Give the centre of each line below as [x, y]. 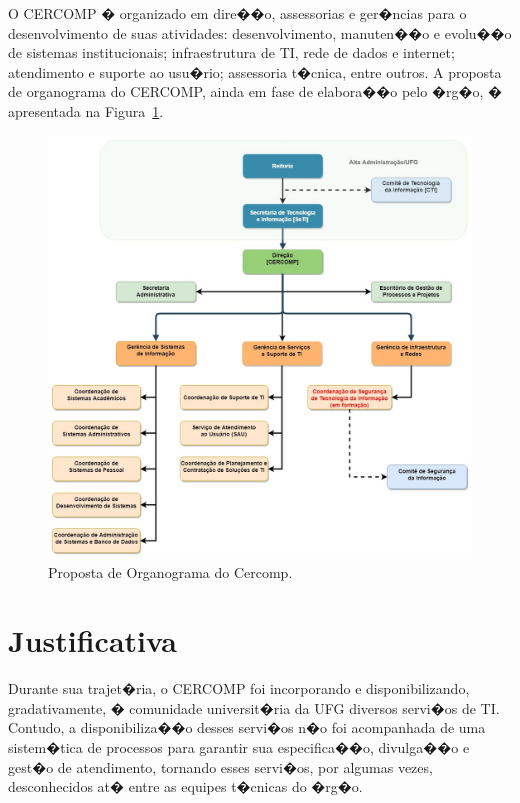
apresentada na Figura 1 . [86, 110]
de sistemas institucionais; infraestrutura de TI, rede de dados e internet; [231, 52]
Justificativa [92, 640]
